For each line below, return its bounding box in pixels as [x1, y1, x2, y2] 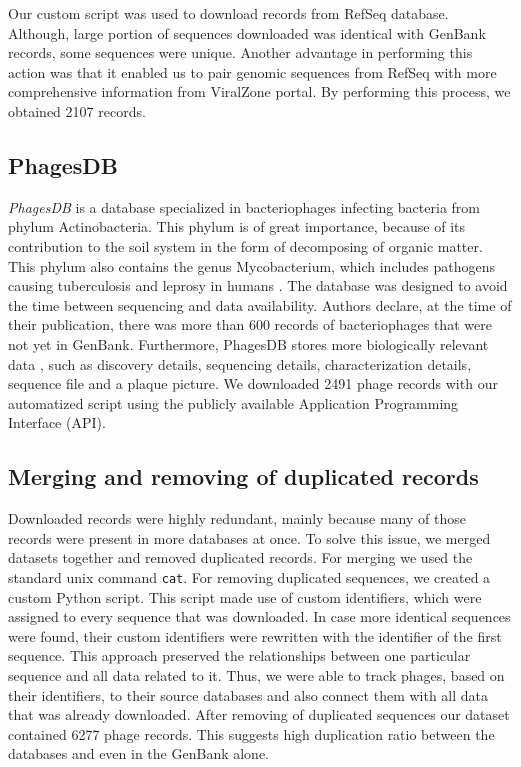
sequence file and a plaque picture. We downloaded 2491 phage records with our [8, 373, 498, 394]
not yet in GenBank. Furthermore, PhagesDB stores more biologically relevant [8, 333, 489, 354]
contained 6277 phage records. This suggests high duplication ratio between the [8, 723, 495, 744]
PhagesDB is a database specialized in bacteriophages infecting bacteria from [8, 196, 480, 217]
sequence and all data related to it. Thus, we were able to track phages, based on [8, 664, 505, 685]
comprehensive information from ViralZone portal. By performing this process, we [8, 81, 511, 102]
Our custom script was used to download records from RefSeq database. [8, 3, 449, 23]
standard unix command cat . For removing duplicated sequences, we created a [8, 566, 491, 587]
